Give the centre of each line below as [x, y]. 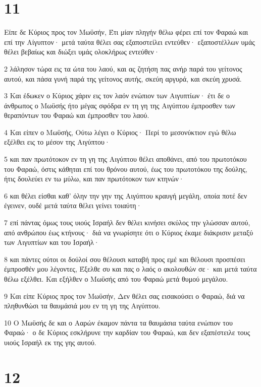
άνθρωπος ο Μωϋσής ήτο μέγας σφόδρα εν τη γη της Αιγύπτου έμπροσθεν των [120, 105]
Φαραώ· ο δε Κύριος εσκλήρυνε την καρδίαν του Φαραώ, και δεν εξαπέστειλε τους [127, 332]
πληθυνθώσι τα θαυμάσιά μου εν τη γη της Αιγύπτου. [82, 306]
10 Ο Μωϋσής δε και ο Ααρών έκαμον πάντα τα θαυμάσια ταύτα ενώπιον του [118, 322]
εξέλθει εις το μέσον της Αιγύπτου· [57, 142]
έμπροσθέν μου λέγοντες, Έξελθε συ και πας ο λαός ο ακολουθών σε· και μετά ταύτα [130, 269]
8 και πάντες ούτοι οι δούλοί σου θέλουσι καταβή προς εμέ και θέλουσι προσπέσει [125, 259]
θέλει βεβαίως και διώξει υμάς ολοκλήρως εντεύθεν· [82, 52]
